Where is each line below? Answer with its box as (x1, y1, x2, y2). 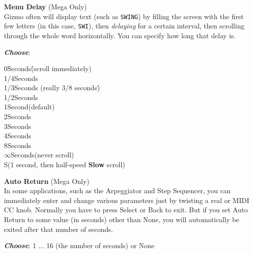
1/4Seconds (4, 73, 38, 83)
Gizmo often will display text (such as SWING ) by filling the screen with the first (4, 11, 244, 21)
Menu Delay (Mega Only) (4, 1, 87, 11)
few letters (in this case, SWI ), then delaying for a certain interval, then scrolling (4, 21, 245, 31)
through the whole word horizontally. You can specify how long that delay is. (4, 30, 236, 40)
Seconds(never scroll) (11, 150, 74, 160)
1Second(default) (4, 102, 55, 112)
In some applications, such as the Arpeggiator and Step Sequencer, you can (4, 185, 231, 196)
